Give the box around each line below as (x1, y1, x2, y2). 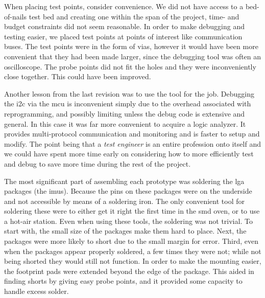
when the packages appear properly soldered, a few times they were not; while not (4, 245, 261, 256)
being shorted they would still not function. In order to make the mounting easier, (4, 256, 261, 266)
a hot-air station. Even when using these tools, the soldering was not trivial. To (4, 215, 253, 226)
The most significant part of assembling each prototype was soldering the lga (4, 175, 245, 186)
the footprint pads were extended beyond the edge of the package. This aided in (4, 265, 254, 276)
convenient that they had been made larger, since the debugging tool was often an (4, 51, 261, 61)
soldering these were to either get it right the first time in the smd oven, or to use (4, 205, 260, 216)
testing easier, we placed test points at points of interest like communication (4, 31, 243, 41)
